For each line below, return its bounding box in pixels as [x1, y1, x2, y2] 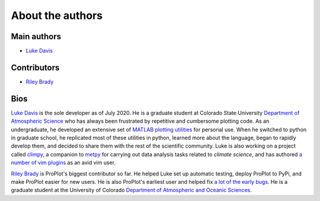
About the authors [11, 9, 103, 22]
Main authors [11, 31, 62, 42]
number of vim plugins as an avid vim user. [11, 159, 116, 166]
